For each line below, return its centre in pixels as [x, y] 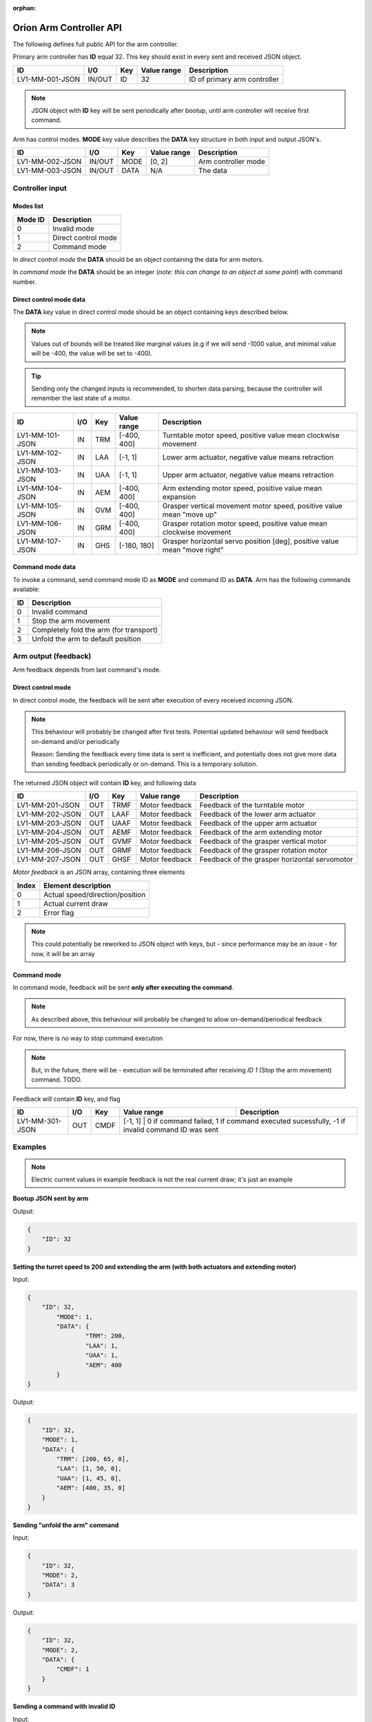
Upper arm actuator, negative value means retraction [248, 475]
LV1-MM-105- [39, 506]
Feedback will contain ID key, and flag [66, 1099]
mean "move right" [193, 550]
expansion [179, 497]
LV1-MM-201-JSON [49, 805]
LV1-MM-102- [39, 453]
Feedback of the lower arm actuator [258, 814]
